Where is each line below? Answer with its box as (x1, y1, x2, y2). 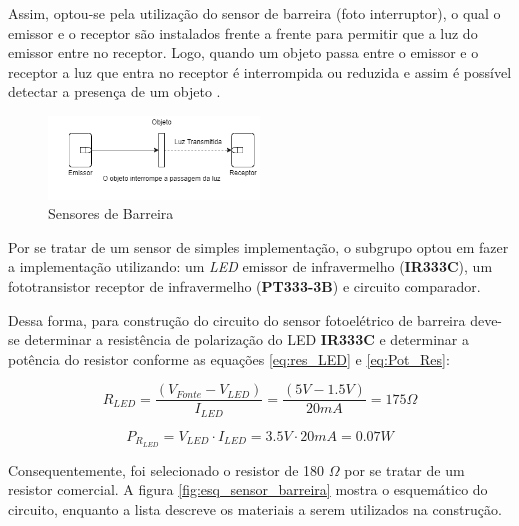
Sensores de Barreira (48, 203, 174, 224)
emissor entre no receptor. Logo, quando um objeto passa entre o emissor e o (8, 42, 479, 63)
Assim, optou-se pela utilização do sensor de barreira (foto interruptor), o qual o (8, 3, 501, 23)
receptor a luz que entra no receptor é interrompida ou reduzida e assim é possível (8, 61, 512, 82)
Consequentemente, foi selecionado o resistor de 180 (8, 459, 325, 480)
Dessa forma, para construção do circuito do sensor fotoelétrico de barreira (8, 309, 466, 330)
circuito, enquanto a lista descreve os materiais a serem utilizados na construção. (8, 498, 502, 519)
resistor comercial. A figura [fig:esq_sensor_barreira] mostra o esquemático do (8, 479, 488, 500)
